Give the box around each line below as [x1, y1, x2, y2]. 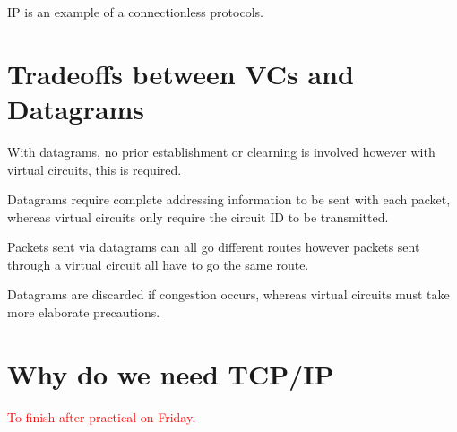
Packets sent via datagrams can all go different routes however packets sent [7, 238, 420, 256]
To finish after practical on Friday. [7, 407, 196, 426]
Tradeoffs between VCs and [7, 55, 354, 91]
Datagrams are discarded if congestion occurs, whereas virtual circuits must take [7, 285, 450, 304]
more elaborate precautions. [7, 303, 160, 322]
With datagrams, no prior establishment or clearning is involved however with [7, 142, 435, 160]
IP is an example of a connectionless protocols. [7, 3, 263, 21]
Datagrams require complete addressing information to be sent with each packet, [7, 190, 451, 209]
